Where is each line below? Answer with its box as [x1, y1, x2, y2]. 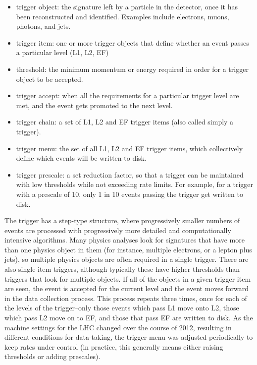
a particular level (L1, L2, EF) [16, 47, 109, 58]
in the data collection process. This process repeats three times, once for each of [4, 293, 247, 303]
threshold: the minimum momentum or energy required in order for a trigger [16, 63, 249, 74]
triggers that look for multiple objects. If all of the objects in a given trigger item [4, 273, 251, 284]
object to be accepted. [16, 73, 83, 84]
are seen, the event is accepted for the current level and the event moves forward [4, 283, 249, 294]
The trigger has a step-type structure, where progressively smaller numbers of [4, 215, 240, 226]
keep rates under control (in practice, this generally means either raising [4, 341, 223, 352]
